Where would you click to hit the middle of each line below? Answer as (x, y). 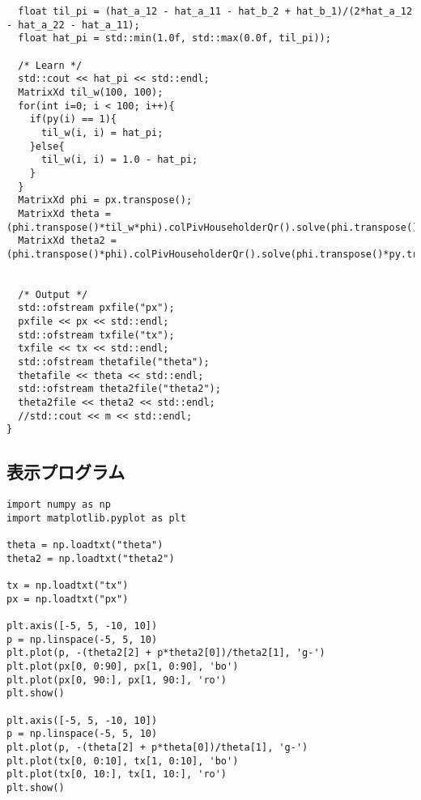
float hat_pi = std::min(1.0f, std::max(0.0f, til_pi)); (174, 38)
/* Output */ (53, 294)
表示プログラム (66, 472)
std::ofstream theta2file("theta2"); (119, 389)
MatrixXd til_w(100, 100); (91, 92)
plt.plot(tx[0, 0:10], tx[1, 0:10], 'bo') (123, 761)
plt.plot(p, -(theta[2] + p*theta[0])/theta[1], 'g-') (157, 748)
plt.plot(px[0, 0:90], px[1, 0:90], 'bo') (123, 667)
